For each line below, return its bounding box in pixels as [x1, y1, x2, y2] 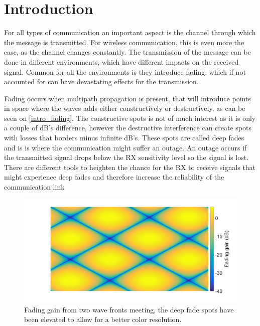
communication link [4, 182, 65, 192]
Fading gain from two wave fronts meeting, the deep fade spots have [24, 304, 234, 314]
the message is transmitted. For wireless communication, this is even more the [4, 37, 244, 47]
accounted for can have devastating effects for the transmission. [4, 76, 199, 87]
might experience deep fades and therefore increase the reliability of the [4, 172, 224, 182]
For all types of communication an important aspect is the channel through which [4, 27, 256, 38]
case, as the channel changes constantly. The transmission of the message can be [4, 47, 251, 57]
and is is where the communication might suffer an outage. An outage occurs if [4, 142, 247, 152]
